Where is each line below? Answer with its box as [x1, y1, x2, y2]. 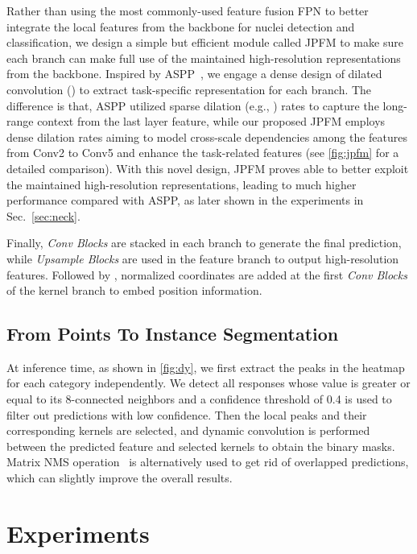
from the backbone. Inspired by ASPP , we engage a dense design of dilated [6, 65, 382, 82]
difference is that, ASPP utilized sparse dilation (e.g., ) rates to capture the [6, 97, 379, 114]
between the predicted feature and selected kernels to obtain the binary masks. [6, 437, 395, 454]
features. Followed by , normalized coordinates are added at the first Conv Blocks [6, 266, 407, 283]
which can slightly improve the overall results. [6, 469, 233, 486]
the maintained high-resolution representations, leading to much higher [6, 176, 357, 192]
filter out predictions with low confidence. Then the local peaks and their [6, 406, 367, 423]
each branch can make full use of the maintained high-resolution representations [6, 49, 401, 66]
